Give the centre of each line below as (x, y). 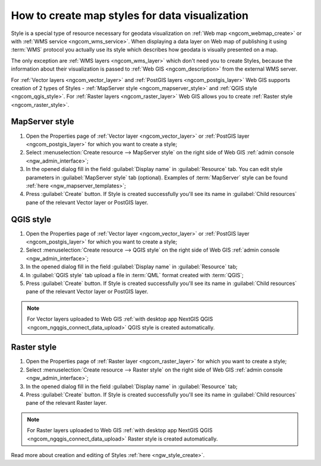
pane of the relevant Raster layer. (66, 403)
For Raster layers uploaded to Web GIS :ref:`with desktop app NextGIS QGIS (120, 430)
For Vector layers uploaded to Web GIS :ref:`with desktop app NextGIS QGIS (120, 319)
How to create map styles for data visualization (130, 15)
